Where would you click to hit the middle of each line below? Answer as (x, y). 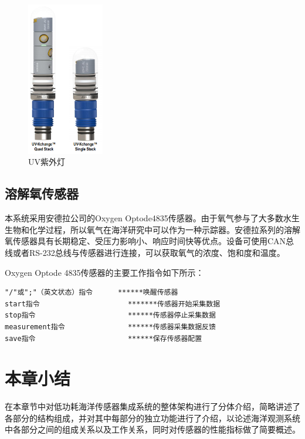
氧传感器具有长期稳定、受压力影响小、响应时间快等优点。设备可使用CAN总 (150, 241)
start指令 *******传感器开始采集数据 (113, 304)
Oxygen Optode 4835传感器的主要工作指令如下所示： (104, 272)
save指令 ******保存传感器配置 (104, 338)
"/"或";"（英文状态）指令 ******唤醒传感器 (91, 293)
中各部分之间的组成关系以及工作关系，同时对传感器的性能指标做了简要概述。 (152, 429)
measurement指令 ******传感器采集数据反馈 (110, 327)
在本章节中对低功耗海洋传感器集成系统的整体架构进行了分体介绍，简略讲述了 (152, 406)
